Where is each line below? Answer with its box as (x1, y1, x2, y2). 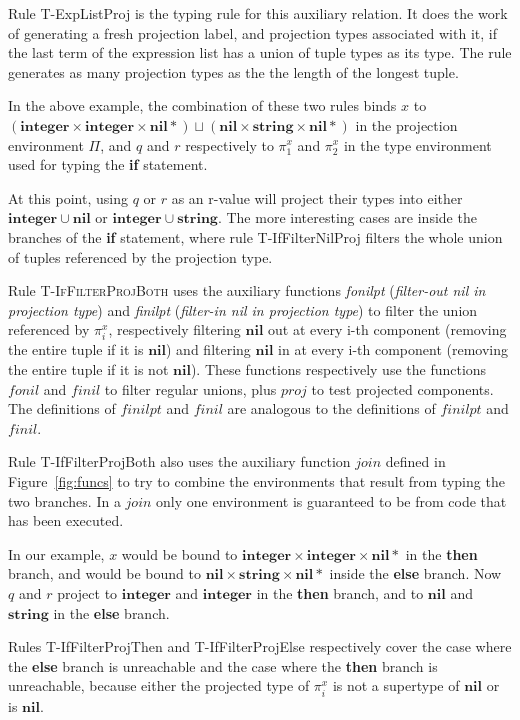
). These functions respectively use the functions (190, 359, 487, 380)
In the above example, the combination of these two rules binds (8, 95, 397, 116)
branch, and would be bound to (8, 563, 201, 584)
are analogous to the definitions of (227, 398, 436, 419)
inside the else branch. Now (329, 563, 502, 584)
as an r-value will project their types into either (171, 187, 463, 208)
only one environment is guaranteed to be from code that (156, 490, 507, 511)
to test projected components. (311, 378, 494, 399)
